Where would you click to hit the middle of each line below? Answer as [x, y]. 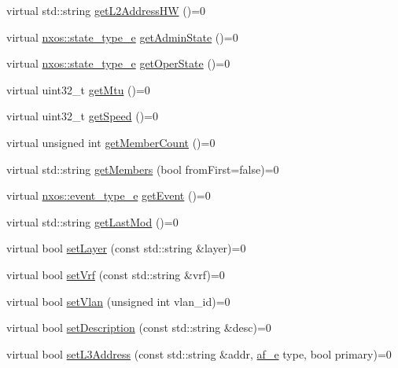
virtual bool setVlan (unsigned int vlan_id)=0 [118, 301]
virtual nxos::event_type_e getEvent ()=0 [109, 195]
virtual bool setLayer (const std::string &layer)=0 [126, 248]
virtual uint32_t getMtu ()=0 [78, 89]
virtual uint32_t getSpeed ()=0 [82, 116]
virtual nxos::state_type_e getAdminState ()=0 [122, 37]
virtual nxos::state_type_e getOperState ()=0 [118, 63]
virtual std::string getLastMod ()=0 [92, 221]
